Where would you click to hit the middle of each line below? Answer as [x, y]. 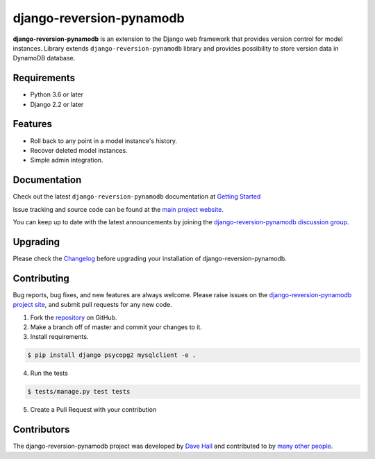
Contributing [41, 278]
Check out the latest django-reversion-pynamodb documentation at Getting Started [137, 197]
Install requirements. [59, 337]
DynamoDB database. [44, 58]
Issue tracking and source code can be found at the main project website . [118, 209]
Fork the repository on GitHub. [74, 317]
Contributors [41, 429]
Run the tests [49, 373]
